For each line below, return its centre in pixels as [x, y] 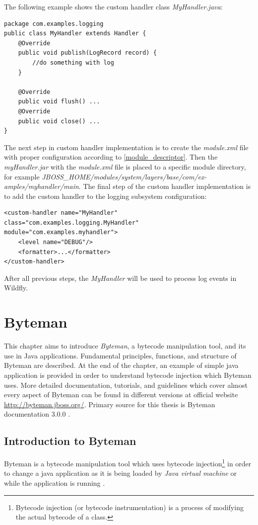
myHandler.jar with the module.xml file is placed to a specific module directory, [125, 166]
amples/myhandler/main [41, 186]
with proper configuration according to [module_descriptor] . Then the [111, 157]
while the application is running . [55, 482]
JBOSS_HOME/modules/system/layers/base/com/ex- [124, 176]
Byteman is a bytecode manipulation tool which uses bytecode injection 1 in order [128, 463]
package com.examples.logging [54, 24]
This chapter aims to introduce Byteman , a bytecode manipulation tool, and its [125, 346]
